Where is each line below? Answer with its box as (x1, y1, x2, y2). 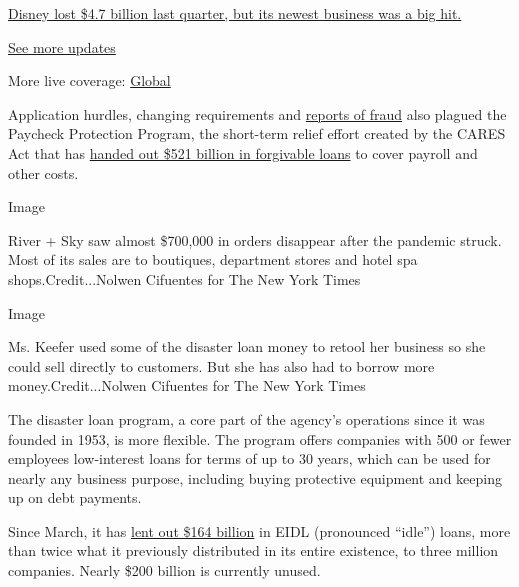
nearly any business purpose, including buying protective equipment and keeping (8, 467, 502, 488)
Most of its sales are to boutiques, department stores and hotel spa (8, 249, 418, 270)
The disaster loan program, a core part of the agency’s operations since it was (8, 408, 485, 429)
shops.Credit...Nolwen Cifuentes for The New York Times (8, 268, 361, 289)
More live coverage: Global (8, 70, 171, 91)
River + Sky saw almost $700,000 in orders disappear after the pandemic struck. (8, 229, 502, 250)
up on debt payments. (8, 487, 142, 508)
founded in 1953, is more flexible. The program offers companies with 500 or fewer (8, 428, 512, 449)
